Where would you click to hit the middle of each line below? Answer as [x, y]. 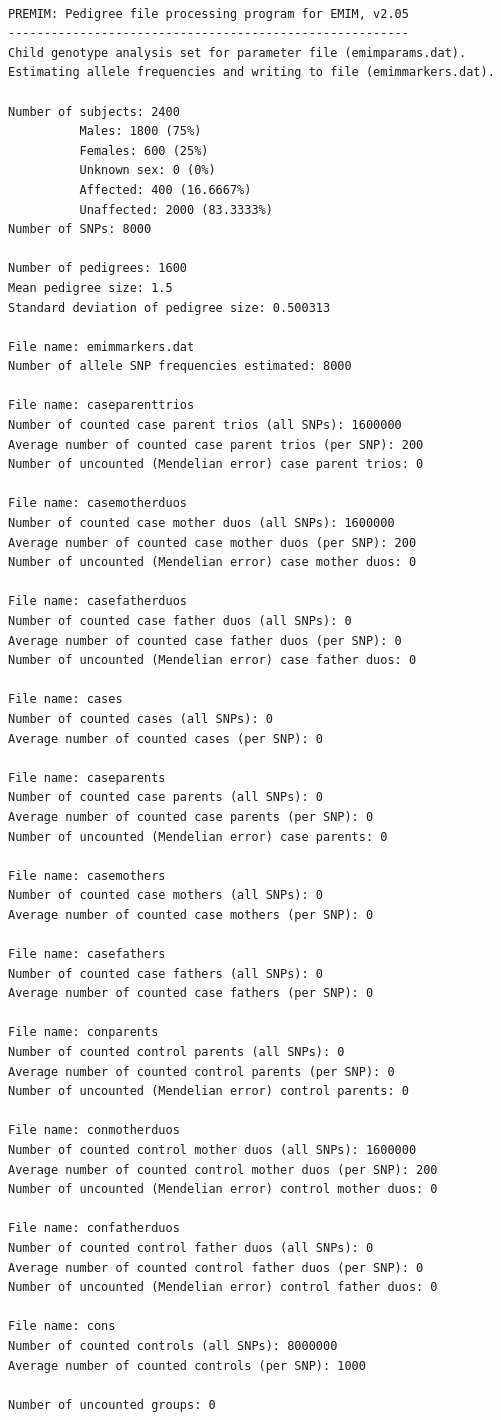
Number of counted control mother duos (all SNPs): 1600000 [212, 1150]
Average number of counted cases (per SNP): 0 [165, 738]
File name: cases [65, 699]
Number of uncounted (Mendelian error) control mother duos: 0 [223, 1189]
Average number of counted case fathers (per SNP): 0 [191, 993]
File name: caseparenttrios [101, 405]
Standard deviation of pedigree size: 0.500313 [169, 307]
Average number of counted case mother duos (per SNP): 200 [212, 542]
